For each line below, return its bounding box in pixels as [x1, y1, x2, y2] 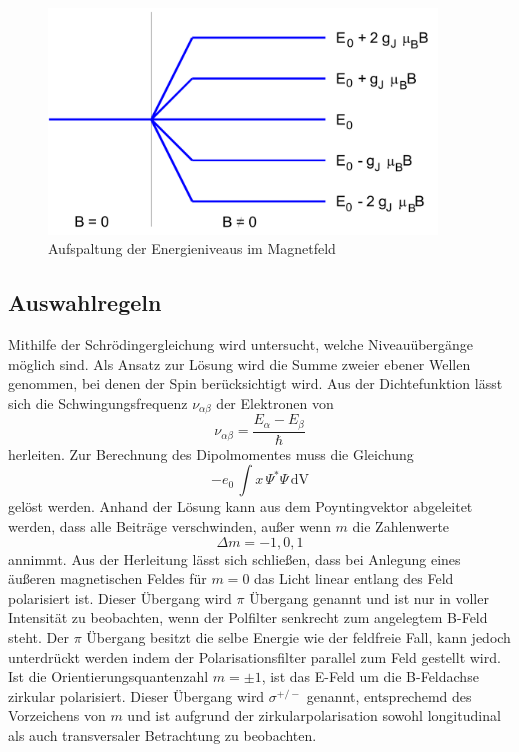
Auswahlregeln [8, 287, 162, 318]
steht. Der [8, 627, 69, 648]
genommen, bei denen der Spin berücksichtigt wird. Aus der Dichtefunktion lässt [8, 373, 503, 394]
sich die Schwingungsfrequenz [8, 392, 188, 413]
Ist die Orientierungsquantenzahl [8, 666, 209, 687]
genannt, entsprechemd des [306, 685, 472, 706]
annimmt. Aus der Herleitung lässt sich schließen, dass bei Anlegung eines [8, 548, 461, 569]
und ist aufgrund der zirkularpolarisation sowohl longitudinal [127, 705, 501, 726]
